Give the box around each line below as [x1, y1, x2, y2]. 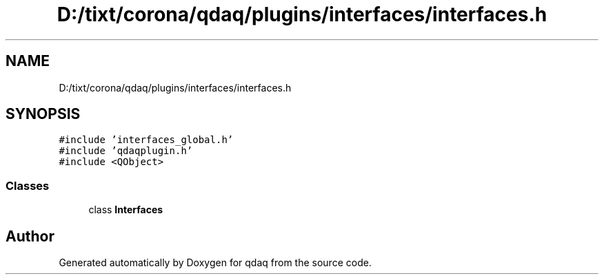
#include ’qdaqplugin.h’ [59, 145, 193, 157]
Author [6, 227, 54, 245]
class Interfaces [88, 204, 163, 216]
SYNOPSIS [6, 105, 81, 123]
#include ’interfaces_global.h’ [59, 134, 234, 146]
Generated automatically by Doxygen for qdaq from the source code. [59, 257, 372, 269]
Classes [6, 178, 50, 193]
